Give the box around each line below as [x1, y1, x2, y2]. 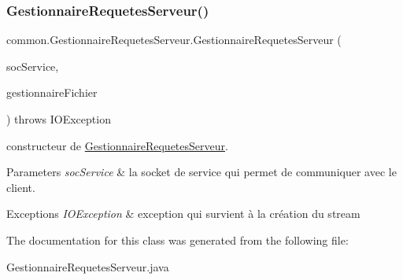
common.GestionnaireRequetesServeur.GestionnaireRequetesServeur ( [6, 31, 342, 48]
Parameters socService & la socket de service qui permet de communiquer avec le [6, 164, 397, 180]
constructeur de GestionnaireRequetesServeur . [6, 137, 228, 153]
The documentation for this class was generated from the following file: [6, 231, 349, 248]
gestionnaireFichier [6, 84, 98, 101]
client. [6, 179, 35, 195]
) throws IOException [6, 111, 111, 127]
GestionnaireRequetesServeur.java [6, 258, 169, 274]
